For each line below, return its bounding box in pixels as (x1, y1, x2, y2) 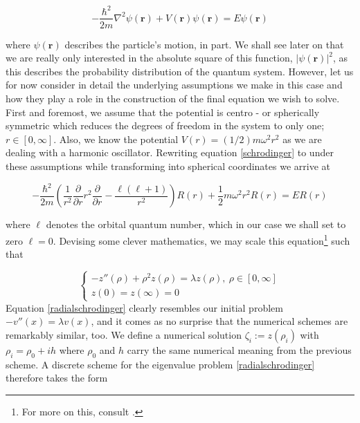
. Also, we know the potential (53, 131, 179, 146)
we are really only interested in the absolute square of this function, (6, 50, 293, 65)
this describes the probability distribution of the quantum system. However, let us (6, 64, 354, 78)
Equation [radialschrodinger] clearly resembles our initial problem (6, 300, 283, 314)
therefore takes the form (6, 370, 108, 385)
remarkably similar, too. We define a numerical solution (6, 327, 242, 341)
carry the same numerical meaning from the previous (127, 342, 352, 357)
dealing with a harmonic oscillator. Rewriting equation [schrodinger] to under (6, 145, 334, 160)
